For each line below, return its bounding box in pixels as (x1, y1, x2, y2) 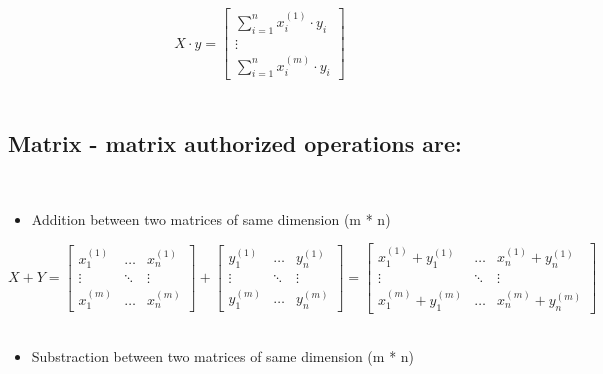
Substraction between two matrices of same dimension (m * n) (31, 346, 415, 367)
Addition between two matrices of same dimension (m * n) (31, 208, 391, 229)
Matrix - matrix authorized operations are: (8, 128, 462, 159)
